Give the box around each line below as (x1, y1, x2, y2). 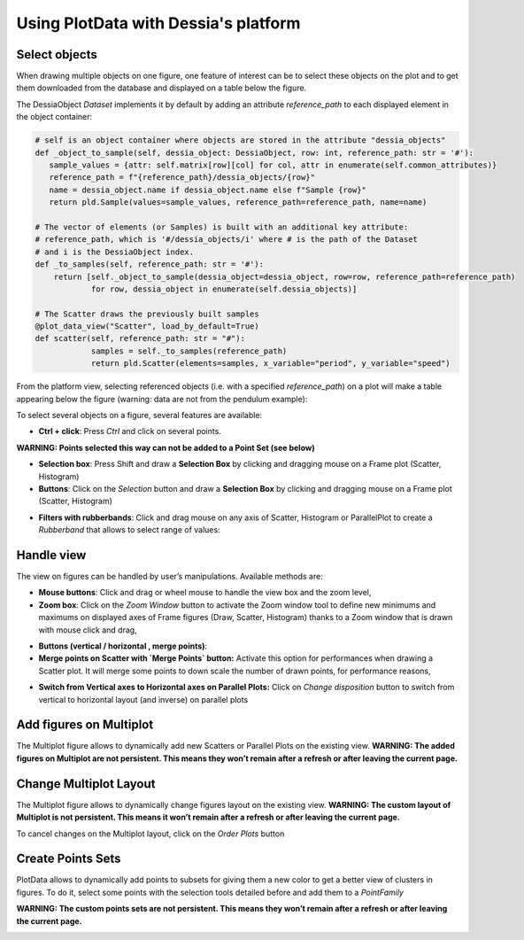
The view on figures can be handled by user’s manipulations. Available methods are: (16, 571, 323, 582)
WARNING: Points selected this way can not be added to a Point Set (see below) (16, 442, 315, 453)
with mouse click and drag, (38, 625, 137, 635)
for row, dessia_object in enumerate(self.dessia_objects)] (90, 284, 358, 294)
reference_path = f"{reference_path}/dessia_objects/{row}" (49, 173, 316, 183)
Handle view (16, 548, 87, 563)
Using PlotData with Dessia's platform (16, 13, 301, 33)
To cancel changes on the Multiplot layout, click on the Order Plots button (16, 828, 285, 839)
